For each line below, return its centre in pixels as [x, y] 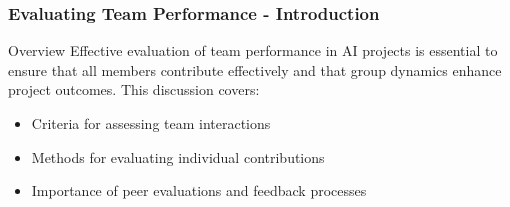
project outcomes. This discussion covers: [134, 89]
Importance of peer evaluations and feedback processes [199, 190]
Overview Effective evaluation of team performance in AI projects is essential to [253, 50]
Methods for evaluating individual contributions [178, 156]
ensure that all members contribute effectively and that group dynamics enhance [255, 69]
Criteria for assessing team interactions [151, 123]
